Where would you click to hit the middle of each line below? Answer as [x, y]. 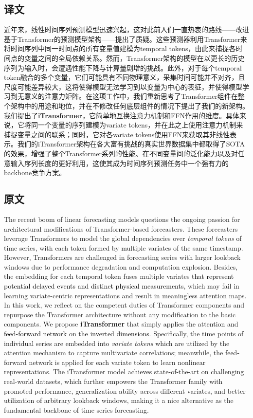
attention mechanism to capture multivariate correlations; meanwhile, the [114, 353]
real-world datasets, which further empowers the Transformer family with [113, 381]
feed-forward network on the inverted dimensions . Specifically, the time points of [124, 334]
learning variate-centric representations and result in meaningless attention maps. [125, 295]
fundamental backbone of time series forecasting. [76, 409]
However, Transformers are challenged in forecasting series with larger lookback [122, 257]
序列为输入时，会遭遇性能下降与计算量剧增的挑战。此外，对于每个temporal [123, 67]
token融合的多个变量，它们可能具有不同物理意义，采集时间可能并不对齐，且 [125, 77]
